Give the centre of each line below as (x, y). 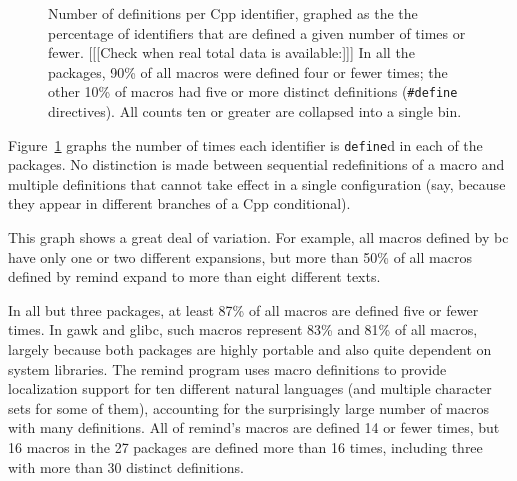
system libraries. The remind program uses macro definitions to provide (227, 368)
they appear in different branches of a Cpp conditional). (179, 203)
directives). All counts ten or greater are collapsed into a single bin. (255, 111)
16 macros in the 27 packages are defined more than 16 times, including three (245, 447)
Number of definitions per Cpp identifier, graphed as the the (233, 13)
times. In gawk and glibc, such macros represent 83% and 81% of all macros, (243, 329)
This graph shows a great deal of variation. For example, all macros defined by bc (258, 237)
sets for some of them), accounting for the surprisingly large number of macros (248, 407)
